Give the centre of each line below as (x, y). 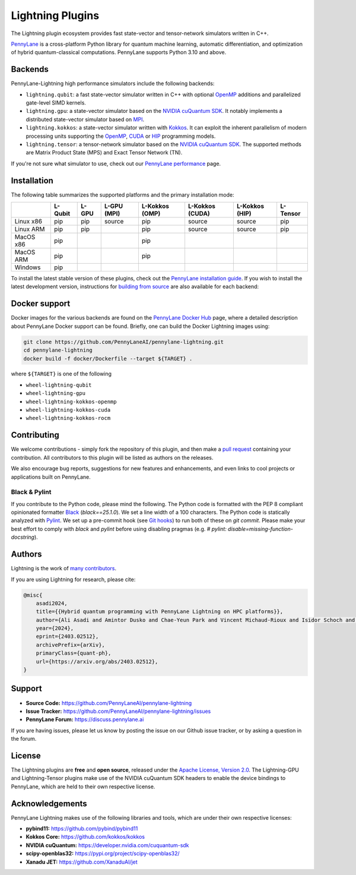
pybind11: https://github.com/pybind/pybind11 (82, 829)
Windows (28, 267)
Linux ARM (30, 229)
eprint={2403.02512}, (67, 636)
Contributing (35, 435)
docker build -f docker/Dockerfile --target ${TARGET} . (108, 358)
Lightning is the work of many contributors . (64, 568)
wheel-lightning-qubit (59, 385)
